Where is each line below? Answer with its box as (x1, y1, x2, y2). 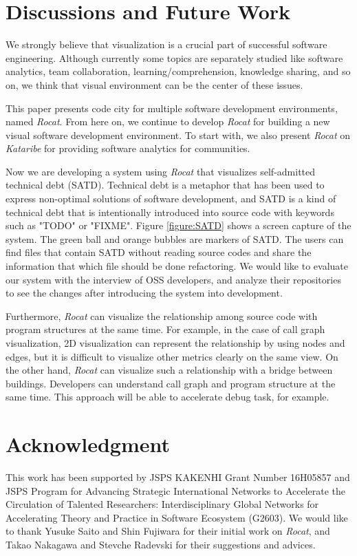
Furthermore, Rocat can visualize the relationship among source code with (6, 308, 318, 323)
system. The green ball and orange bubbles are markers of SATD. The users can (6, 231, 344, 246)
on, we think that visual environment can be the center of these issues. (6, 77, 303, 92)
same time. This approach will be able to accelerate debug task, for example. (6, 389, 329, 404)
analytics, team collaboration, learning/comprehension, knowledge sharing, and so (6, 64, 351, 78)
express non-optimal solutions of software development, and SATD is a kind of (6, 191, 336, 206)
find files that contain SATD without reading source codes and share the (6, 245, 312, 259)
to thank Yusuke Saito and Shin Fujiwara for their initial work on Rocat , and (6, 524, 330, 538)
